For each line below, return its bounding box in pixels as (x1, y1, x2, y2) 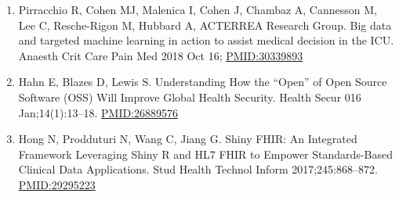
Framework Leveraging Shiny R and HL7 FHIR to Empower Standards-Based (18, 145, 393, 162)
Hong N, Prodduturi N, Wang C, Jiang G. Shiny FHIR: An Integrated (18, 131, 357, 147)
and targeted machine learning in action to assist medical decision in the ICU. (18, 32, 394, 48)
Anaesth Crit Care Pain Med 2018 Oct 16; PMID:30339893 (18, 47, 303, 63)
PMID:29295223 (18, 176, 96, 192)
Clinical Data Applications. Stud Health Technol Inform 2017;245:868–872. (18, 161, 378, 177)
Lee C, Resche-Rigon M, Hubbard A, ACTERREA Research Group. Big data (18, 16, 392, 33)
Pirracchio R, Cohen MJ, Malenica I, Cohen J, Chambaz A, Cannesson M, (18, 2, 377, 17)
